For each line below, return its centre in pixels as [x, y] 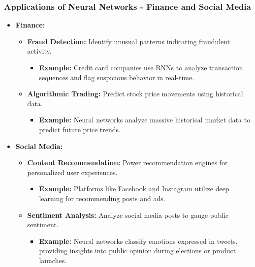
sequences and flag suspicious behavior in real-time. [117, 77]
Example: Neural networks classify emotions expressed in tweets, [138, 241]
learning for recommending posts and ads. [102, 198]
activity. [39, 51]
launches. [53, 260]
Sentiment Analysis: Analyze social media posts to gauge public [128, 215]
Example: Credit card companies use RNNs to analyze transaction [141, 67]
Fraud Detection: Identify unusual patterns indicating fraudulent [129, 41]
